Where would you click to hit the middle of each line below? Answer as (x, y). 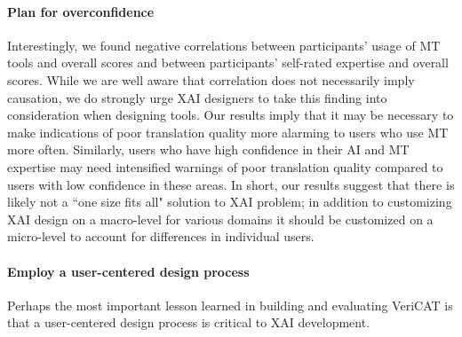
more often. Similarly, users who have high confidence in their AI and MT (208, 149)
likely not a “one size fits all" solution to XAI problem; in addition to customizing (230, 202)
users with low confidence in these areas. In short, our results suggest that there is (231, 184)
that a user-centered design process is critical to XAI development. (189, 322)
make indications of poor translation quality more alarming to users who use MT (228, 132)
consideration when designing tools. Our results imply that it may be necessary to (231, 115)
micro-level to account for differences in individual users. (161, 236)
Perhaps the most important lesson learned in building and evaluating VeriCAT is (230, 305)
